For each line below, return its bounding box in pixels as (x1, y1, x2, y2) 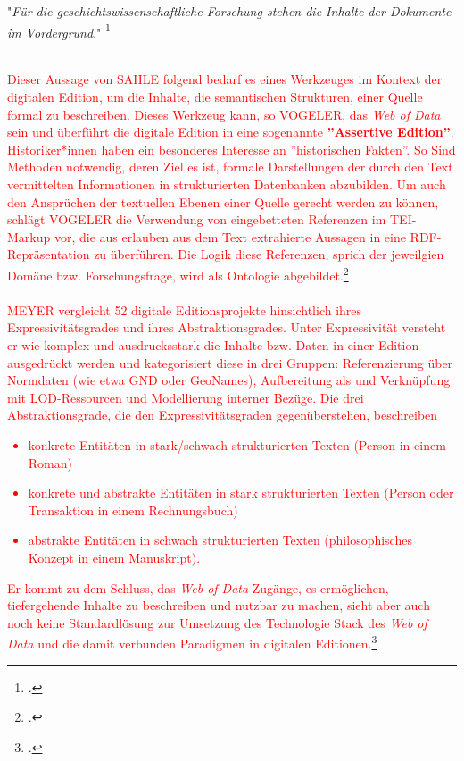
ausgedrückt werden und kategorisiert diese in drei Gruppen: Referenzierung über (7, 353, 453, 372)
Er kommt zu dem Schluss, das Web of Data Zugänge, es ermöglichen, (7, 578, 389, 597)
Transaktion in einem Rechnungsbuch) (28, 500, 238, 519)
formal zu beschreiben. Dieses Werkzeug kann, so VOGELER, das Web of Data (7, 105, 441, 123)
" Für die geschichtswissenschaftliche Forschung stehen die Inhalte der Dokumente (7, 2, 452, 20)
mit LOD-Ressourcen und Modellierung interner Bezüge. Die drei (7, 388, 364, 406)
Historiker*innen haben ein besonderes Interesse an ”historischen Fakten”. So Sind (7, 139, 456, 158)
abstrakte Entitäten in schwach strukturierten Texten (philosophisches (28, 531, 412, 549)
